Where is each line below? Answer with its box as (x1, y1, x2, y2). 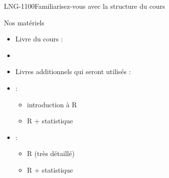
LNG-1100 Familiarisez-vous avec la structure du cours (4, 1, 165, 11)
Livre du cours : (15, 34, 63, 44)
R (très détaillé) (27, 148, 75, 158)
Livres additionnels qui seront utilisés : (15, 66, 131, 77)
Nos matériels (4, 17, 45, 27)
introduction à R (27, 99, 77, 109)
